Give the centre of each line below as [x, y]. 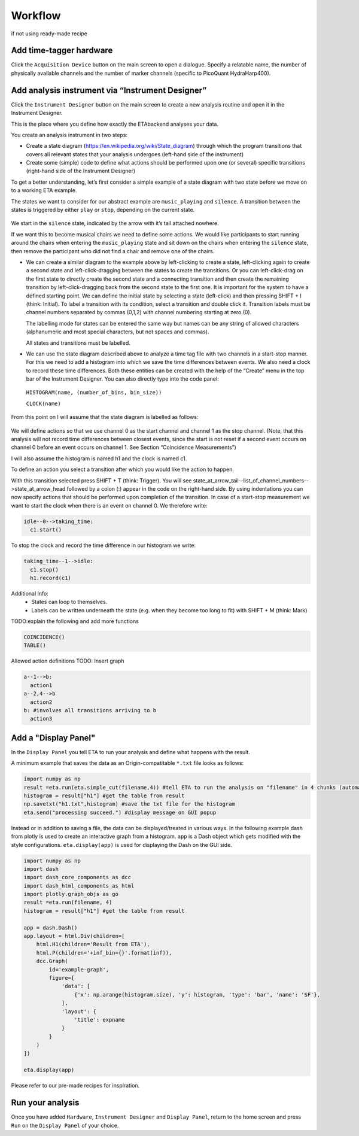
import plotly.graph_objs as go [71, 894]
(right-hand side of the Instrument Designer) [81, 171]
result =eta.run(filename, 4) [68, 903]
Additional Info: [30, 593]
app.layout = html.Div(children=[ [74, 936]
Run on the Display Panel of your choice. [65, 1125]
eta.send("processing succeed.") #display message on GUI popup [120, 812]
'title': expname [99, 1020]
